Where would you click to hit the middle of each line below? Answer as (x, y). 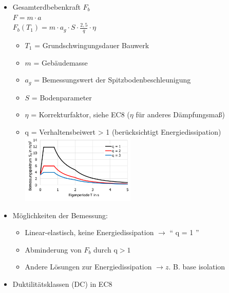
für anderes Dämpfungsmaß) (180, 114)
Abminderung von (53, 249)
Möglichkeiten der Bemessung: (60, 215)
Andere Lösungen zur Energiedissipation (88, 267)
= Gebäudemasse (61, 62)
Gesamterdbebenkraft (46, 7)
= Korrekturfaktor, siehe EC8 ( (80, 114)
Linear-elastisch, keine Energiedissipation (89, 232)
